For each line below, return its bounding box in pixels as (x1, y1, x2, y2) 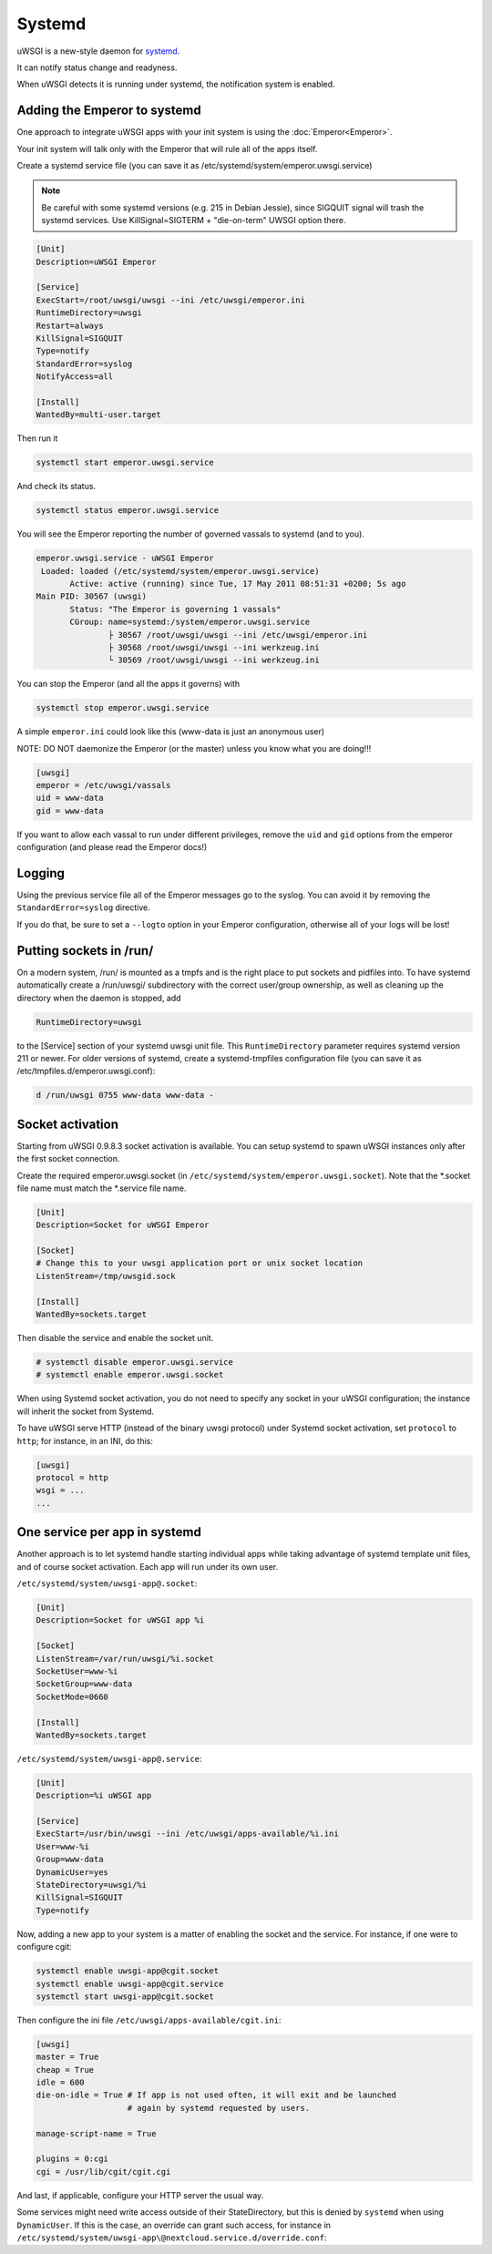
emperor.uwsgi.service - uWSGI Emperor (36, 553, 214, 564)
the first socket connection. (16, 1153, 120, 1164)
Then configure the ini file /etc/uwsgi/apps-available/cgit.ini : (16, 2014, 282, 2025)
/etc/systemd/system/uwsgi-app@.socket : (16, 1578, 198, 1589)
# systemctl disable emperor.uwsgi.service (36, 1358, 234, 1368)
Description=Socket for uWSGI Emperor (36, 1220, 210, 1230)
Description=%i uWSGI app (36, 1790, 152, 1801)
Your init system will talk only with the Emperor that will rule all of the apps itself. (16, 143, 318, 154)
